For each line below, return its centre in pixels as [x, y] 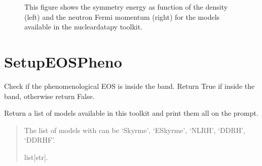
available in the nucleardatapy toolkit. [84, 27]
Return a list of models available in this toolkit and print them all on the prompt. [131, 113]
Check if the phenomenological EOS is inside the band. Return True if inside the [129, 86]
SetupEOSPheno [63, 61]
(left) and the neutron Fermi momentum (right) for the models [122, 16]
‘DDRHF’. [40, 140]
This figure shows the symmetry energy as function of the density [126, 7]
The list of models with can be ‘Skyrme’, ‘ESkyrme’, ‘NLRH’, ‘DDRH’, [135, 130]
